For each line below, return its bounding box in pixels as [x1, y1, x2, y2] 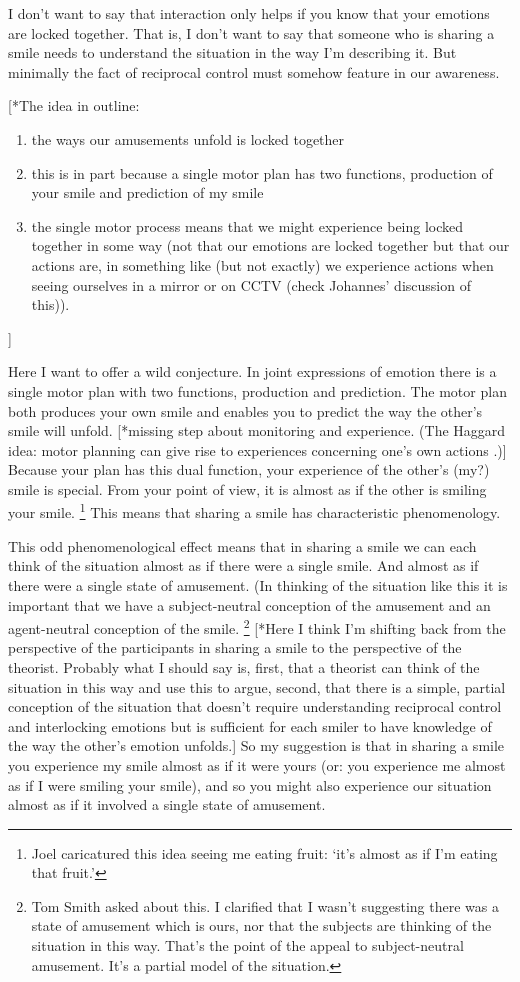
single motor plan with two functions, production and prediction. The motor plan [8, 380, 507, 401]
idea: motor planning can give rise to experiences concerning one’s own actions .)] [8, 439, 507, 460]
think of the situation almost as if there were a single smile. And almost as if [8, 555, 479, 576]
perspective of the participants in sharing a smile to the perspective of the [8, 637, 462, 658]
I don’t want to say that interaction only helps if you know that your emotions [8, 3, 490, 23]
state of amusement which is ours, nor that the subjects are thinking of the [31, 915, 492, 936]
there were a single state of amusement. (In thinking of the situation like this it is [8, 574, 508, 595]
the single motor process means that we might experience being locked [31, 215, 464, 236]
